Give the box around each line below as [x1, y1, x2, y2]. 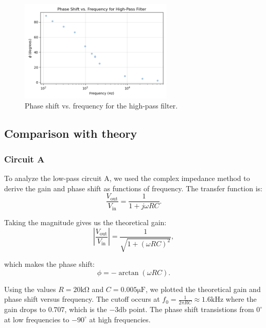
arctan [118, 269, 139, 277]
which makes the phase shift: [4, 259, 95, 269]
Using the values [4, 283, 56, 294]
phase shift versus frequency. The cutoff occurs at [4, 294, 160, 304]
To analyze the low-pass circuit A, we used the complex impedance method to [4, 172, 250, 183]
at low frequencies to [4, 314, 69, 324]
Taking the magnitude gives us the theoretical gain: [4, 216, 167, 227]
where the [225, 294, 257, 304]
